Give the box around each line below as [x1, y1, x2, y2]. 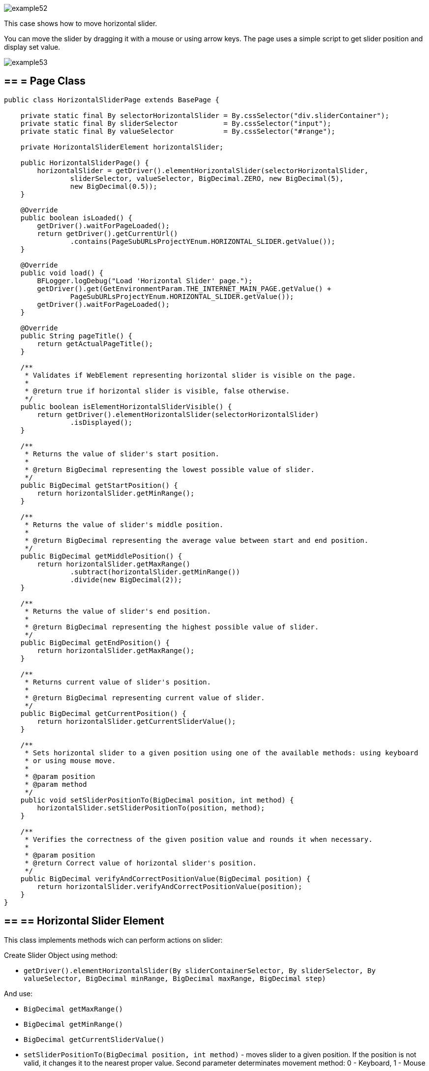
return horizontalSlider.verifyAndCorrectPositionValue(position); [37, 882, 302, 891]
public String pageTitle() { [20, 331, 133, 340]
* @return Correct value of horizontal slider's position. [25, 859, 257, 867]
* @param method [25, 780, 87, 788]
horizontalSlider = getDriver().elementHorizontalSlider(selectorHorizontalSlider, [37, 166, 369, 175]
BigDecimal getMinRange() [24, 1020, 123, 1028]
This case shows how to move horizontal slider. [4, 19, 157, 28]
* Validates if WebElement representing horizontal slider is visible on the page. [25, 371, 356, 379]
